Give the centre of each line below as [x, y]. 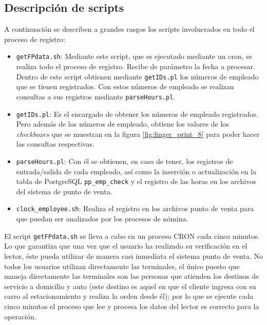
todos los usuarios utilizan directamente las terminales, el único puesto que [122, 266]
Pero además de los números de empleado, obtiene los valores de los [122, 124]
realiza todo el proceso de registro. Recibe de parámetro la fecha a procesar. [136, 66]
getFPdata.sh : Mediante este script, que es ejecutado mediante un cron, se [134, 56]
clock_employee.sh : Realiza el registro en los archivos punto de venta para [135, 208]
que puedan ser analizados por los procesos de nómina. [102, 219]
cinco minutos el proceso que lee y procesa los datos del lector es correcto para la [132, 306]
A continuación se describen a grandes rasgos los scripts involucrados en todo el [129, 29]
